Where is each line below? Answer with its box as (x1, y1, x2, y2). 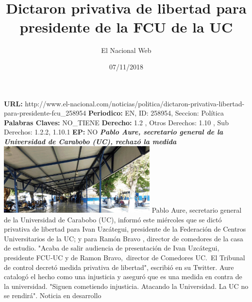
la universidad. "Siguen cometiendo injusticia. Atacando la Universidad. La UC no (4, 281, 249, 291)
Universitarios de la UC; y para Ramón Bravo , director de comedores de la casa (4, 233, 243, 243)
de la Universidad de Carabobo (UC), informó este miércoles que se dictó (4, 214, 222, 224)
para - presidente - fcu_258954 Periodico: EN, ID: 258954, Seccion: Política (4, 108, 224, 118)
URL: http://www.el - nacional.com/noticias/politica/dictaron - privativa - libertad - (4, 98, 245, 108)
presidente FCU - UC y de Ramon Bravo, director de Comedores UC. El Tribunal (4, 252, 245, 262)
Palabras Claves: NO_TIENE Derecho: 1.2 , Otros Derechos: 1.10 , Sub (4, 117, 229, 127)
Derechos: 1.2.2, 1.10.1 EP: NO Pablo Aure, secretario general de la (4, 127, 223, 137)
